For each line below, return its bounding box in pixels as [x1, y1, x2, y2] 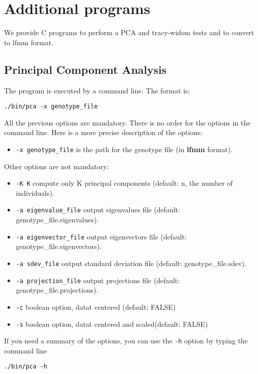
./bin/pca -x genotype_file [4, 103, 98, 110]
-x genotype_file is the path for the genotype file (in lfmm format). [16, 144, 233, 154]
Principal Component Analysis [4, 61, 166, 77]
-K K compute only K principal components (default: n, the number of [16, 178, 233, 188]
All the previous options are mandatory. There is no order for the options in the [4, 117, 251, 128]
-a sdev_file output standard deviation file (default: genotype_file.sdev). [16, 258, 247, 268]
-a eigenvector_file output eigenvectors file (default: [16, 231, 187, 241]
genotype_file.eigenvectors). [16, 241, 102, 252]
